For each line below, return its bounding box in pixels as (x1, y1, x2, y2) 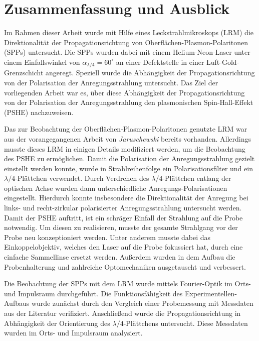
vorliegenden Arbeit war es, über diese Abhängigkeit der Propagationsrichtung (4, 87, 245, 97)
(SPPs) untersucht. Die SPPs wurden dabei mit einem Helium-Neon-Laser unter (4, 47, 250, 57)
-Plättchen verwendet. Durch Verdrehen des (15, 173, 149, 183)
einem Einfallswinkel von (4, 56, 80, 67)
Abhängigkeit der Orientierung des (4, 317, 110, 328)
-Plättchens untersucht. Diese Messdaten (123, 317, 248, 328)
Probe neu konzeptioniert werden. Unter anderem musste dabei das (4, 232, 211, 242)
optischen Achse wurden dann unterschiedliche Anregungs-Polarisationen (4, 182, 227, 193)
